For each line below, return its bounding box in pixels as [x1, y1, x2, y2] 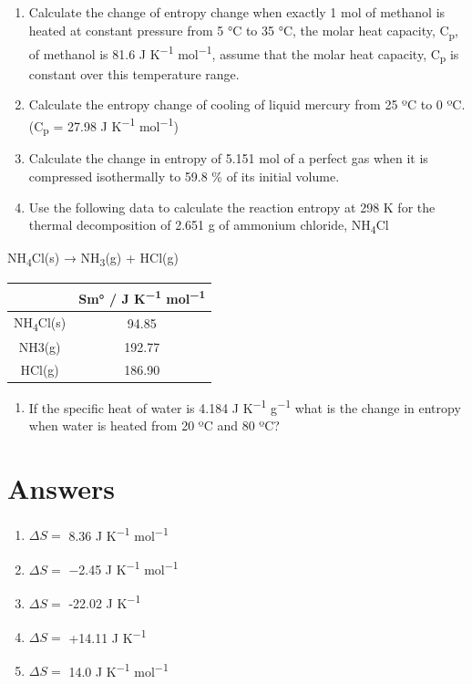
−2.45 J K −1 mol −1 [68, 557, 179, 578]
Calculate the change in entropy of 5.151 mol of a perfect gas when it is [28, 149, 428, 168]
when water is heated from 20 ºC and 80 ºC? [28, 416, 280, 435]
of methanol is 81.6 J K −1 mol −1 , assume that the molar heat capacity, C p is [28, 41, 459, 66]
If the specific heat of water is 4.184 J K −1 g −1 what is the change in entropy [28, 395, 461, 417]
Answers [7, 469, 116, 506]
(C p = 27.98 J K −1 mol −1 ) [28, 113, 179, 138]
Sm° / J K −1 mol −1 [78, 286, 206, 307]
